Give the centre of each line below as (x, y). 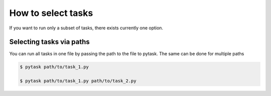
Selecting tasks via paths (49, 42)
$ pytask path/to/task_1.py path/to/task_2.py (78, 81)
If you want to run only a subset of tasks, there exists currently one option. (86, 28)
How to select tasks (51, 13)
